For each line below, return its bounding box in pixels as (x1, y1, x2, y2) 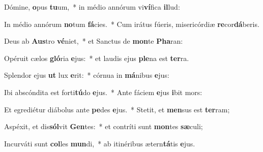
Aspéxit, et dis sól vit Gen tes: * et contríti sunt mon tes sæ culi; (4, 121, 203, 132)
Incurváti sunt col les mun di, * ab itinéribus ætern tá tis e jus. (4, 138, 195, 148)
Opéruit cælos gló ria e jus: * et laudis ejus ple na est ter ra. (4, 52, 189, 63)
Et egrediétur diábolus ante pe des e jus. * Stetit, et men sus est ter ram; (4, 104, 230, 114)
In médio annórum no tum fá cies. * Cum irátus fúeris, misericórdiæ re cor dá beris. (4, 18, 259, 29)
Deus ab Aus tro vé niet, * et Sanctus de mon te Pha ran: (4, 36, 183, 46)
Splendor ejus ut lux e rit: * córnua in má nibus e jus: (4, 70, 169, 80)
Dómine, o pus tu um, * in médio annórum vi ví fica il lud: (4, 2, 180, 12)
